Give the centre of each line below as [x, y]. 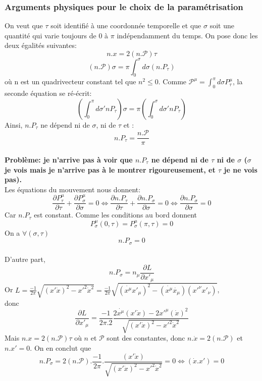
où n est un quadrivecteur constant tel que [70, 81]
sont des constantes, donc [146, 338]
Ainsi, [14, 124]
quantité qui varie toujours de [50, 35]
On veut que [24, 25]
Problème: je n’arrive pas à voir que [69, 159]
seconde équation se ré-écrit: [48, 93]
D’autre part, [25, 259]
